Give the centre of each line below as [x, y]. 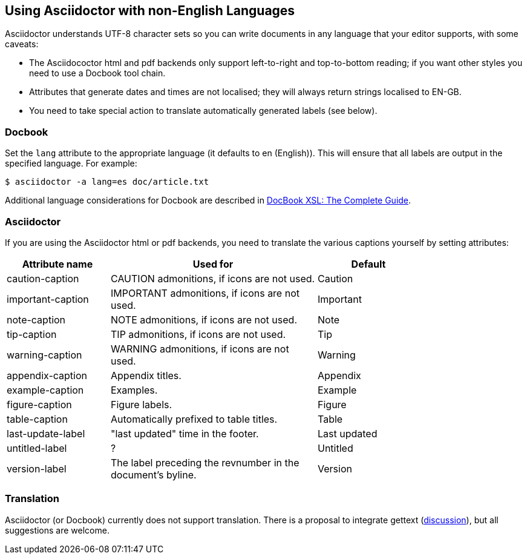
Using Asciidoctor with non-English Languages [150, 11]
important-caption [48, 299]
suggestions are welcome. [57, 530]
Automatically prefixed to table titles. [194, 419]
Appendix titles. [146, 375]
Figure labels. [142, 404]
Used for [213, 264]
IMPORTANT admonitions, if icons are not [205, 293]
